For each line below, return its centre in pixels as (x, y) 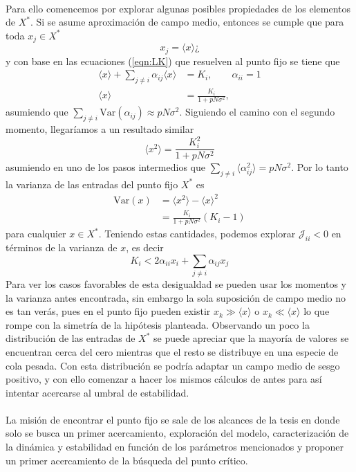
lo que (317, 311)
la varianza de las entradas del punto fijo (92, 184)
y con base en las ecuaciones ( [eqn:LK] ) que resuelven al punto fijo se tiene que (173, 61)
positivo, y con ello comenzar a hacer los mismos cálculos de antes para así (164, 379)
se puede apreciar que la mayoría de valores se (251, 338)
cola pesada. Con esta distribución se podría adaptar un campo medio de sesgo (173, 365)
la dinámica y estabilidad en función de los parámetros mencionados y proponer (175, 447)
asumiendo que (37, 112)
